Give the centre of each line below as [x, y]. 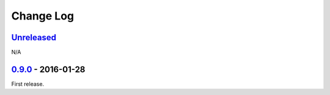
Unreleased [34, 37]
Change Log [43, 16]
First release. [28, 84]
